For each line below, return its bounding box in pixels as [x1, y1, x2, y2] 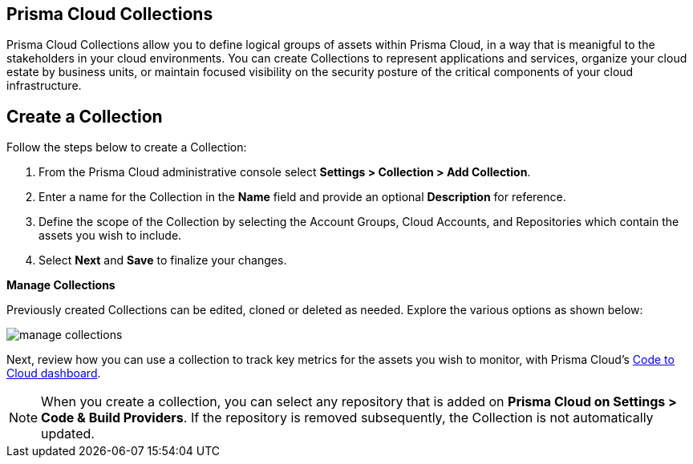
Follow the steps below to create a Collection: [6, 140, 247, 155]
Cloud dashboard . [6, 366, 101, 381]
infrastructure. [6, 79, 82, 93]
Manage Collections [6, 278, 115, 293]
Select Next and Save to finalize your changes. [38, 253, 287, 268]
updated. [41, 426, 95, 442]
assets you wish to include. [38, 228, 182, 243]
